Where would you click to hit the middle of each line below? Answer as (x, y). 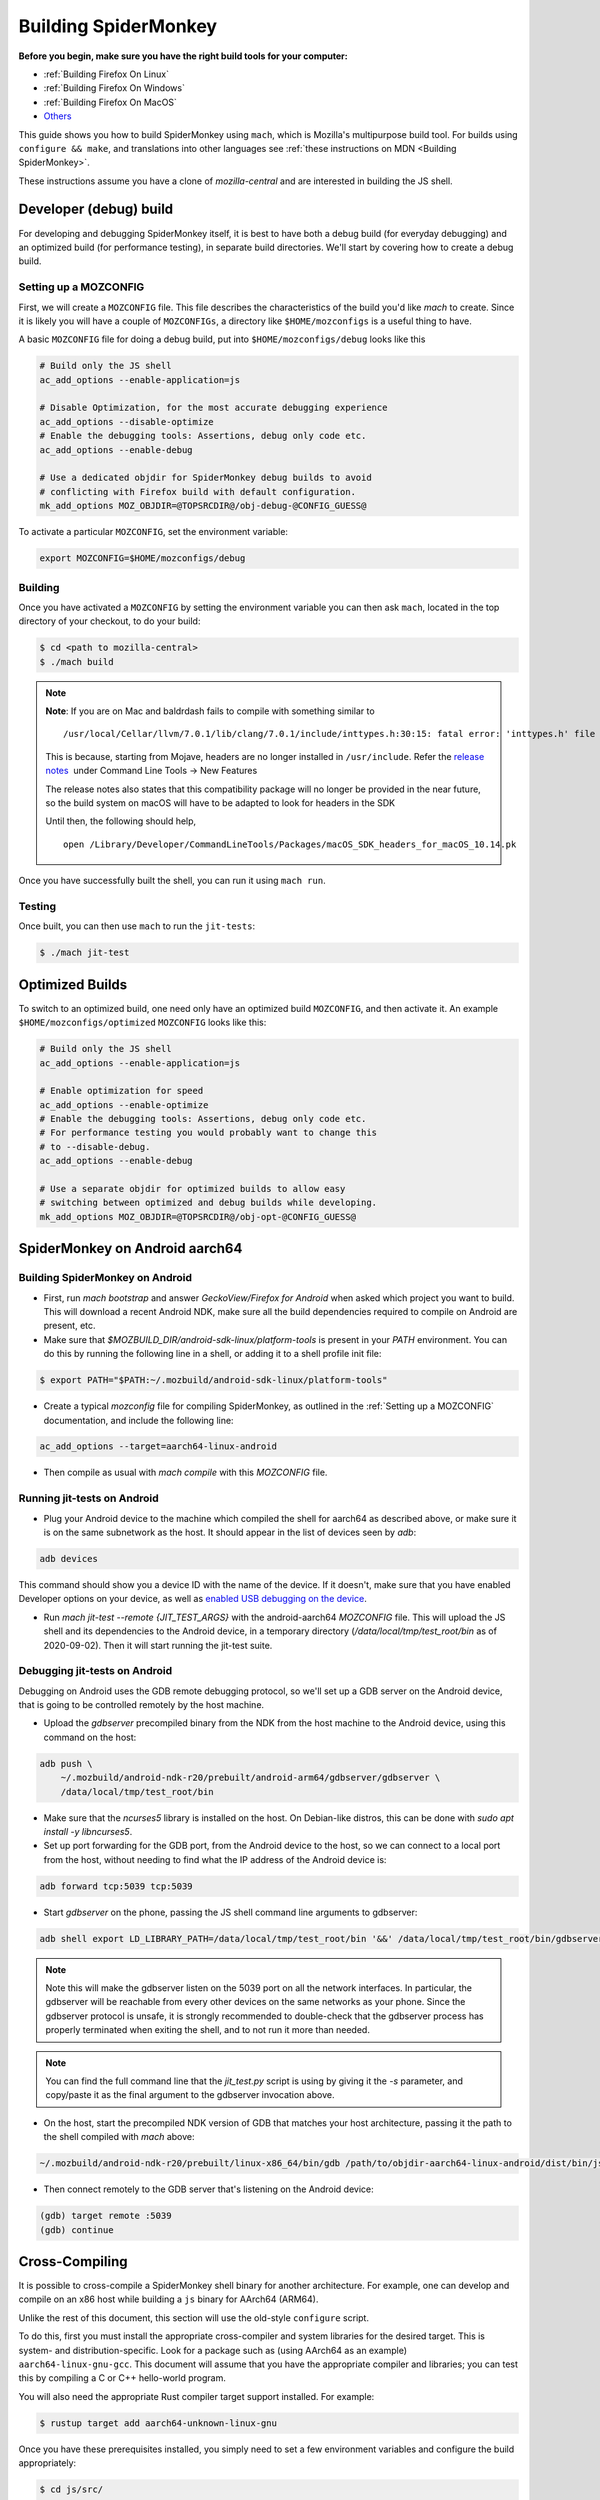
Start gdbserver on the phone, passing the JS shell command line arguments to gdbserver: (230, 1912)
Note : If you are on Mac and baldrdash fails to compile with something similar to (210, 711)
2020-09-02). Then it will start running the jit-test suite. (158, 1645)
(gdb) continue (76, 2229)
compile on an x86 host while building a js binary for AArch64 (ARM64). (168, 2299)
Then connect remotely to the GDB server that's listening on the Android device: (208, 2189)
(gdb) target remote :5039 (105, 2216)
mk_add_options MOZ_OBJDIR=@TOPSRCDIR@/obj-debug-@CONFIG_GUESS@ (203, 506)
